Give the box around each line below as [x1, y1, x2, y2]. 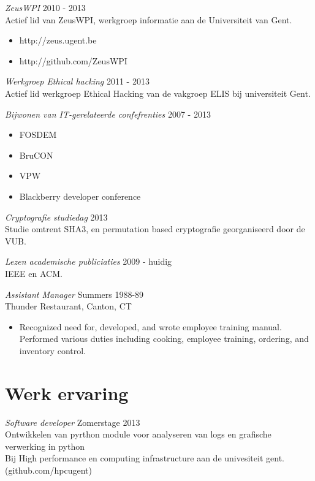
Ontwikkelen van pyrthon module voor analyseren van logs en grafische [5, 428, 271, 441]
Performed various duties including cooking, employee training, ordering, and [19, 332, 309, 345]
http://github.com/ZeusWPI [19, 54, 127, 67]
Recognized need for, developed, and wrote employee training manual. [19, 320, 282, 333]
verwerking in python [5, 439, 85, 452]
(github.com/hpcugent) [5, 463, 92, 476]
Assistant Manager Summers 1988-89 [5, 287, 144, 300]
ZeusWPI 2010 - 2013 [5, 1, 86, 13]
